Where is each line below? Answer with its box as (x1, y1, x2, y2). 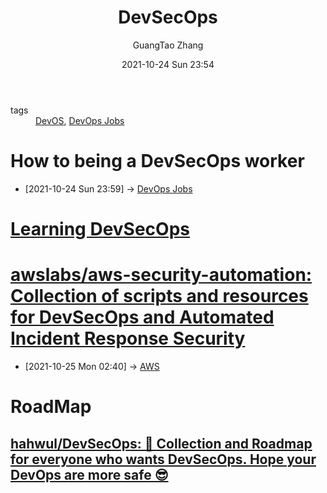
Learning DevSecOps (10, 218, 190, 241)
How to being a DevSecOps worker (10, 150, 305, 173)
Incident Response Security (10, 327, 246, 350)
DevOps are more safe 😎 (10, 466, 169, 483)
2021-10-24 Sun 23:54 (121, 58, 215, 70)
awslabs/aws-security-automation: (10, 264, 313, 286)
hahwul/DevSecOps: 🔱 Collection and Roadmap (10, 435, 313, 452)
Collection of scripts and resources (10, 285, 309, 308)
